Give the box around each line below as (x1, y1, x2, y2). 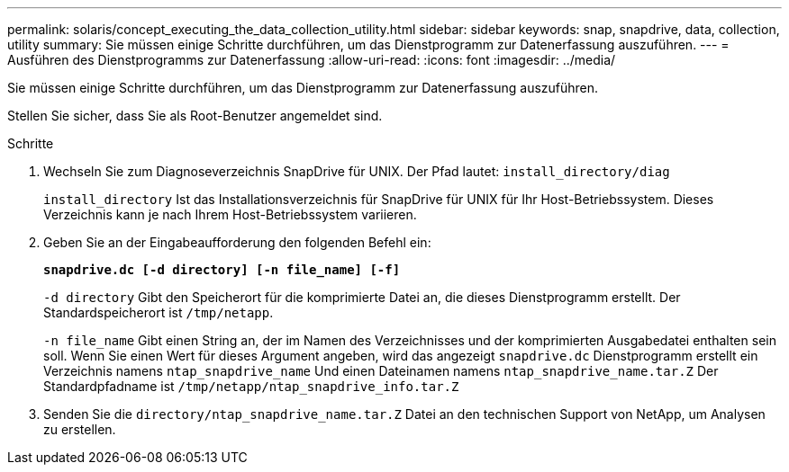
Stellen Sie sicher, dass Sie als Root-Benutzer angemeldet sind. (7, 108, 383, 123)
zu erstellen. (43, 422, 116, 437)
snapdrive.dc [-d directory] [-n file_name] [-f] (43, 263, 401, 277)
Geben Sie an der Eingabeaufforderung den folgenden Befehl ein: (43, 235, 431, 250)
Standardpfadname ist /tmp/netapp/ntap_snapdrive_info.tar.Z (43, 378, 459, 394)
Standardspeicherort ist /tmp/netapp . (43, 305, 274, 320)
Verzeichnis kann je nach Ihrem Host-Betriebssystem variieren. (43, 207, 417, 222)
